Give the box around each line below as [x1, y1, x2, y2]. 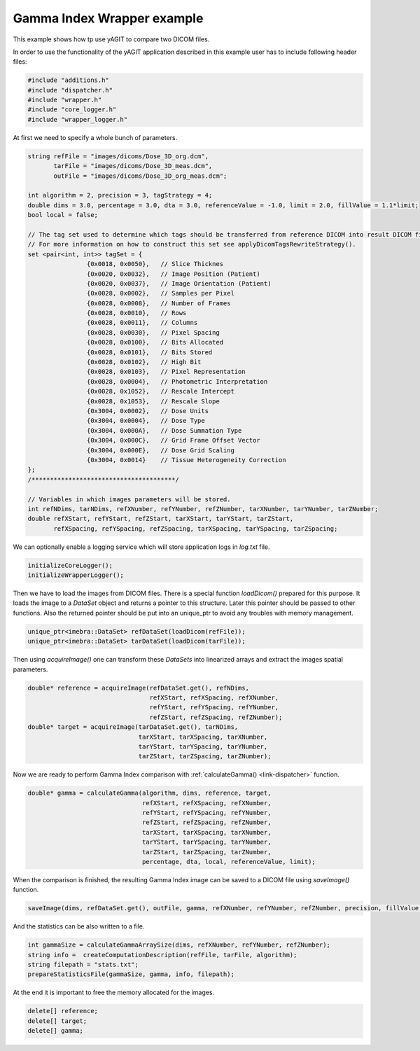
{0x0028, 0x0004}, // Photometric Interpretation [86, 377, 268, 385]
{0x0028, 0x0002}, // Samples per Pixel [86, 289, 234, 298]
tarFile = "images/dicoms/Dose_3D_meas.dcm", [53, 162, 213, 170]
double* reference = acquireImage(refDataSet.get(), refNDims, [27, 683, 250, 692]
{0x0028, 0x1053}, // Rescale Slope [86, 397, 220, 405]
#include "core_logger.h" [27, 106, 117, 113]
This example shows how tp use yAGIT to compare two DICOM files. [13, 35, 210, 43]
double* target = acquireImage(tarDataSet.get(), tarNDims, [27, 723, 239, 731]
